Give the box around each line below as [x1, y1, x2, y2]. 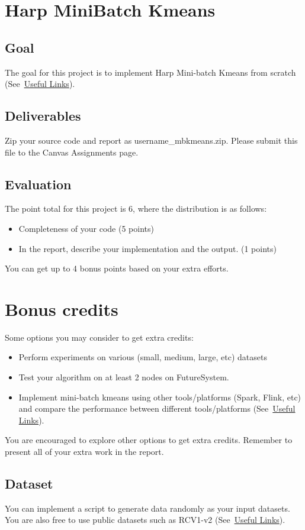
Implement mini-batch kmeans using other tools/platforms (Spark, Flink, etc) [18, 390, 301, 403]
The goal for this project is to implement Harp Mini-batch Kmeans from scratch [5, 66, 296, 78]
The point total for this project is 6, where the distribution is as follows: [5, 202, 267, 215]
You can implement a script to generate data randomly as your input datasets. [5, 502, 290, 514]
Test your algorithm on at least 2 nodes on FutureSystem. [18, 371, 229, 383]
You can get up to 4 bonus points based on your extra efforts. [5, 262, 229, 274]
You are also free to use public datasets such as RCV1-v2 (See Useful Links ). [5, 513, 285, 526]
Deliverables [5, 106, 81, 125]
